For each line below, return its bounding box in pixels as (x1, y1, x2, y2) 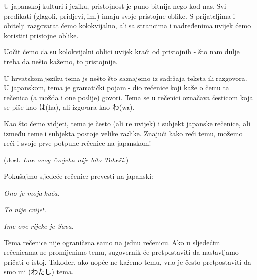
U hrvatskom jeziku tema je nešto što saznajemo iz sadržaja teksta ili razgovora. (4, 73, 247, 83)
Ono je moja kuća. (4, 187, 60, 198)
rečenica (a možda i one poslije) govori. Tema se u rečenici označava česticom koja (4, 92, 253, 102)
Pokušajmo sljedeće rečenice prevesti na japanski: (4, 171, 153, 181)
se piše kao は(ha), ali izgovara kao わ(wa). (4, 102, 135, 112)
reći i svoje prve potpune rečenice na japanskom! (4, 138, 151, 148)
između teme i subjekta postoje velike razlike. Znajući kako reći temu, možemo (4, 128, 243, 138)
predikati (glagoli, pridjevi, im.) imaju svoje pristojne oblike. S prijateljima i (4, 10, 235, 21)
